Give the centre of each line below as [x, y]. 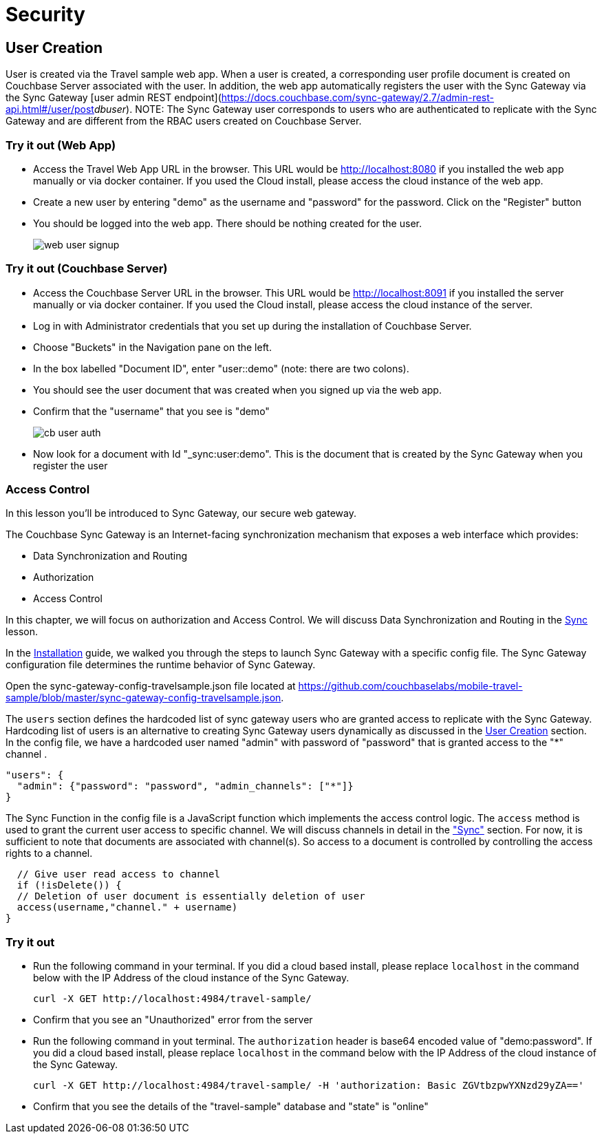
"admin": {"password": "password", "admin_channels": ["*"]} [185, 786]
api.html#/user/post [50, 109]
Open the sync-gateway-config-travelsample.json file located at [151, 686]
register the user [71, 465]
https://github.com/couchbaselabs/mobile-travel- [410, 686]
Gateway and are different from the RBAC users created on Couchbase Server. [184, 121]
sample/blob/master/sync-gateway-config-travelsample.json [143, 698]
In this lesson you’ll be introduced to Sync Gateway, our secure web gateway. [181, 513]
